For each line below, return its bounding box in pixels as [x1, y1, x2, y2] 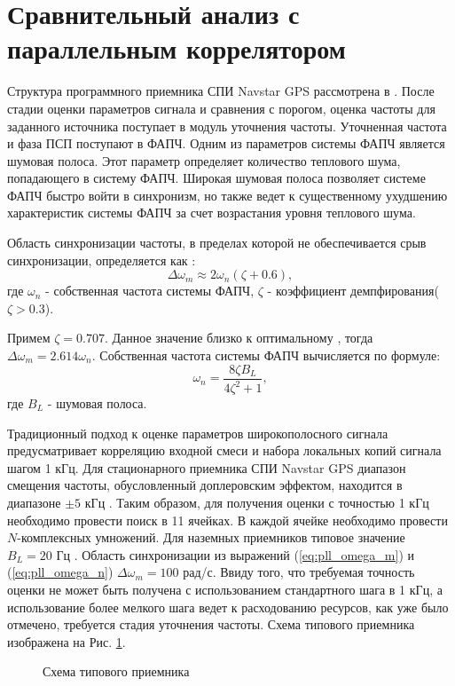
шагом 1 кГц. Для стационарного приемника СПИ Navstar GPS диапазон [7, 458, 406, 477]
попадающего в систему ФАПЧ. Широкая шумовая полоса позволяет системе [7, 169, 426, 187]
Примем [7, 328, 51, 347]
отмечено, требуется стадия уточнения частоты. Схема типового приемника [7, 615, 415, 634]
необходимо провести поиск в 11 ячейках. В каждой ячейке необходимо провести [7, 510, 448, 529]
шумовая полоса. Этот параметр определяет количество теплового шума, [7, 151, 401, 170]
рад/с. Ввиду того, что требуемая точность [183, 563, 415, 581]
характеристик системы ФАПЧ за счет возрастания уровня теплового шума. [7, 203, 416, 222]
